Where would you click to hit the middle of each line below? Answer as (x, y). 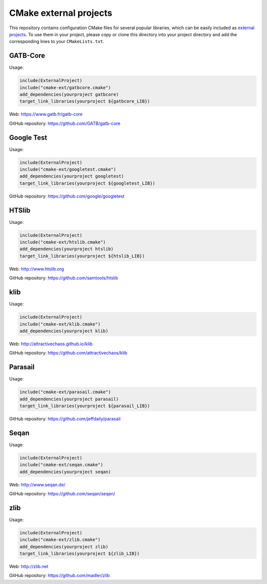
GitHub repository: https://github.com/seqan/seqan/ (62, 494)
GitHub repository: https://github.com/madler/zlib (59, 576)
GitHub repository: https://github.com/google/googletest (67, 196)
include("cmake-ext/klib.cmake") (60, 324)
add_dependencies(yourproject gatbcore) (69, 94)
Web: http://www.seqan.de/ (37, 484)
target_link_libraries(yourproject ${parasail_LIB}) (85, 406)
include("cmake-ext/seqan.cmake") (61, 465)
